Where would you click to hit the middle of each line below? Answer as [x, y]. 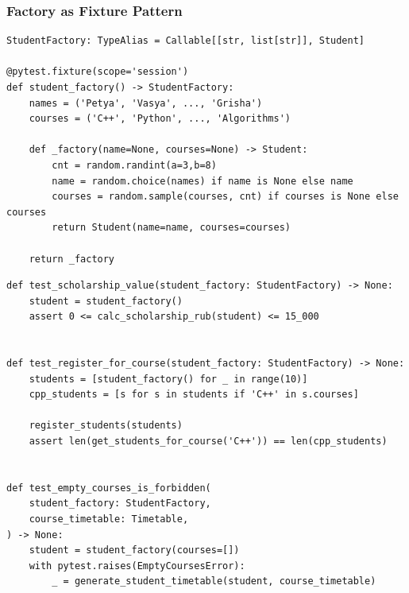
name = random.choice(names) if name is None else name [203, 181]
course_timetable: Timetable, [109, 519]
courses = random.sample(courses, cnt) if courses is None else [225, 197]
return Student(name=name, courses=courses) [171, 228]
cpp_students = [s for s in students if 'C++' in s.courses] [194, 395]
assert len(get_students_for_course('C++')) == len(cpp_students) [208, 442]
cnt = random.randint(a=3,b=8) [134, 165]
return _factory [72, 259]
